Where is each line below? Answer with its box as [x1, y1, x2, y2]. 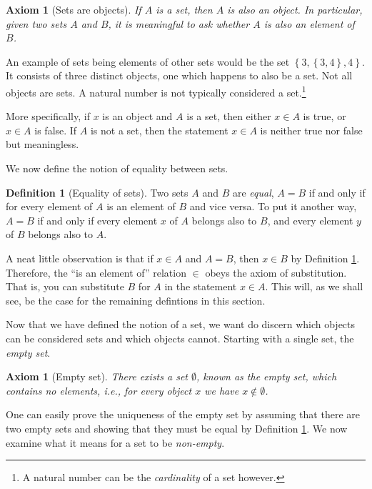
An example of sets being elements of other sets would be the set [6, 54, 290, 69]
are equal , [232, 184, 274, 199]
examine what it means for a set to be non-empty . [6, 435, 225, 450]
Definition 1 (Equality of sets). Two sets [6, 184, 188, 199]
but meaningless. [6, 137, 79, 152]
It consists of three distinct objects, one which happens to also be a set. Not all [6, 68, 353, 83]
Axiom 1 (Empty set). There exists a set [6, 369, 188, 384]
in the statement [164, 279, 237, 294]
